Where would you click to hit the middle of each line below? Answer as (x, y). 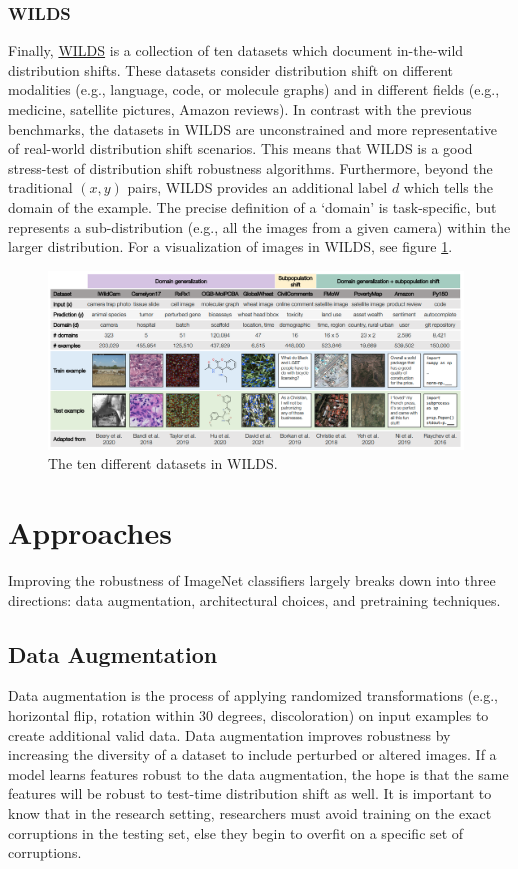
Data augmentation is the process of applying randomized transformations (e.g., (253, 695)
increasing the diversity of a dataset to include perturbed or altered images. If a (252, 754)
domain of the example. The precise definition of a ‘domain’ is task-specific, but (252, 206)
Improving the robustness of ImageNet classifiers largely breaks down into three (252, 580)
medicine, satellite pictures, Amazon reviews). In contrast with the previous (240, 109)
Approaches (90, 532)
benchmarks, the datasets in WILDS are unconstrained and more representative (253, 128)
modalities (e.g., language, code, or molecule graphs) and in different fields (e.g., (254, 89)
